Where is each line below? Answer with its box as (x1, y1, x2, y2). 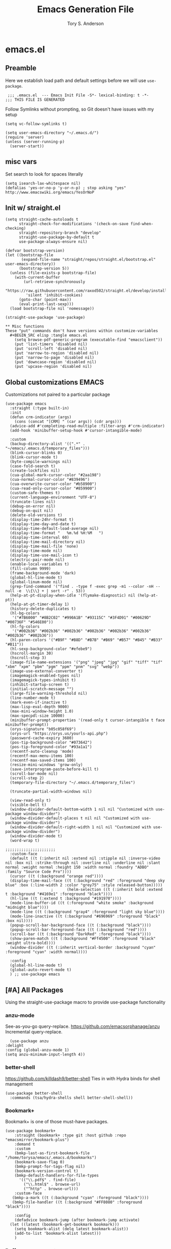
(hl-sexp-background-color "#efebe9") (10, 646, 93, 651)
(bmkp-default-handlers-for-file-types (14, 1173, 99, 1178)
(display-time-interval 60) (10, 535, 70, 540)
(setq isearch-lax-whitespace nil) (5, 181, 81, 186)
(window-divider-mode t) (10, 834, 63, 839)
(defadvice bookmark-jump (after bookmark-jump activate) (14, 1217, 140, 1223)
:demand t (14, 1142, 36, 1147)
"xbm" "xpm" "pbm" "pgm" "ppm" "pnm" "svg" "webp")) (5, 664, 120, 669)
